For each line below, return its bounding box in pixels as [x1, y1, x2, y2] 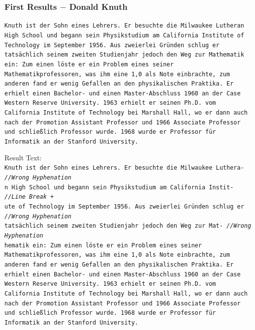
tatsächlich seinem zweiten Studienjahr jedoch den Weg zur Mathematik [4, 51, 244, 59]
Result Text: [4, 152, 42, 162]
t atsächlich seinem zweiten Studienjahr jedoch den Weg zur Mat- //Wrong [4, 222, 252, 230]
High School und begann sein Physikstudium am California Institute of [4, 31, 244, 39]
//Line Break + [4, 193, 54, 201]
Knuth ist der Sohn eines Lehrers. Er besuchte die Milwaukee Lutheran [4, 22, 244, 30]
